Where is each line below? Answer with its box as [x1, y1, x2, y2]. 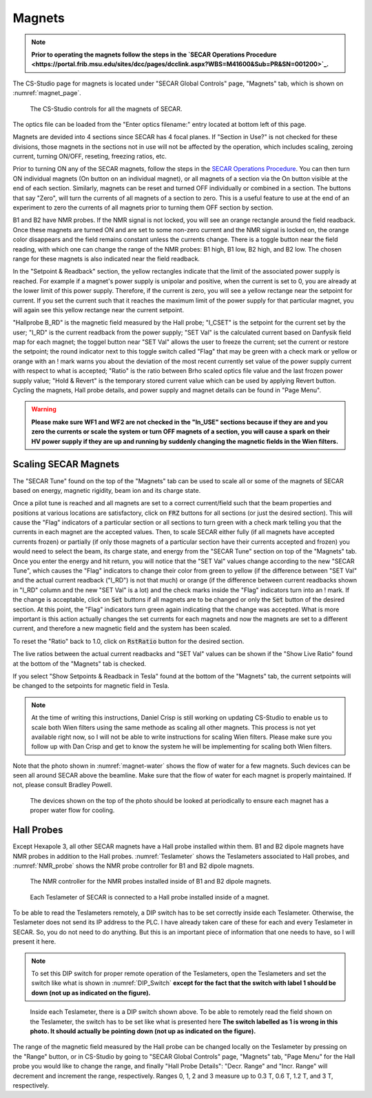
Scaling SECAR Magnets [12, 458, 120, 470]
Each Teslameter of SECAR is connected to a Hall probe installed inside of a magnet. [30, 893, 270, 901]
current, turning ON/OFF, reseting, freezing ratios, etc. [12, 152, 167, 161]
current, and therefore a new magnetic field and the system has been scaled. [12, 624, 232, 633]
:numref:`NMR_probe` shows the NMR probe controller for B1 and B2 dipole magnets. [12, 862, 255, 870]
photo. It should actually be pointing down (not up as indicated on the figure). [30, 1027, 256, 1035]
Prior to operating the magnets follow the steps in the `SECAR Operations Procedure [31, 50, 277, 59]
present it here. [12, 937, 56, 946]
